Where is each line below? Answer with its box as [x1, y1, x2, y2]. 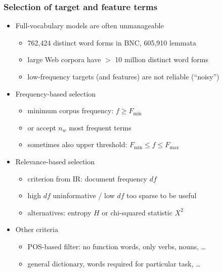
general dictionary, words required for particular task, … [27, 258, 201, 268]
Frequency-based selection [15, 88, 96, 99]
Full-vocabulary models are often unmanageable [15, 20, 164, 31]
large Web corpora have [27, 54, 101, 65]
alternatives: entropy [27, 207, 92, 217]
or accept [27, 122, 56, 132]
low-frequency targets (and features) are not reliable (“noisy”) [27, 71, 219, 81]
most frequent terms [69, 122, 131, 132]
